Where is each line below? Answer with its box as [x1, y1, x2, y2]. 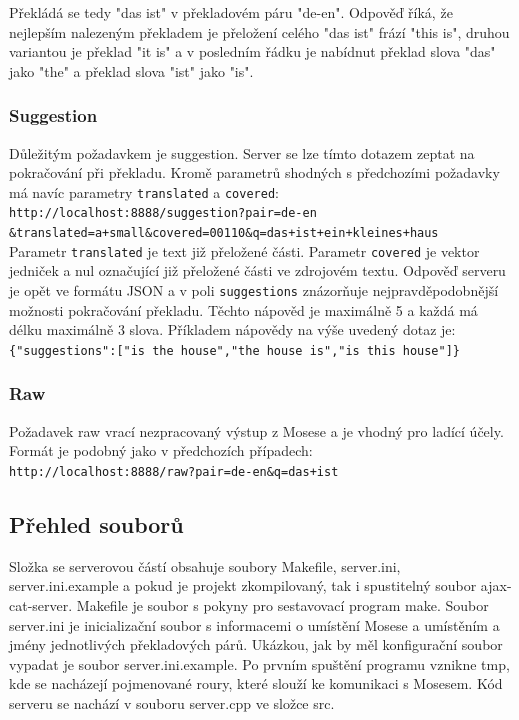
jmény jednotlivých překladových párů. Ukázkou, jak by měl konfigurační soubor [9, 634, 503, 655]
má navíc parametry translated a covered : [9, 181, 279, 202]
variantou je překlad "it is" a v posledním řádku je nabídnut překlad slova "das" [9, 41, 496, 62]
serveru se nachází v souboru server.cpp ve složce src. [9, 692, 335, 713]
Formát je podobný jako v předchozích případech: [9, 440, 313, 461]
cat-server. [9, 594, 73, 615]
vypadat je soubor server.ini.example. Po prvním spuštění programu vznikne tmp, [9, 653, 510, 674]
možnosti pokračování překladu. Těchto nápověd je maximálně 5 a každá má [9, 299, 478, 320]
